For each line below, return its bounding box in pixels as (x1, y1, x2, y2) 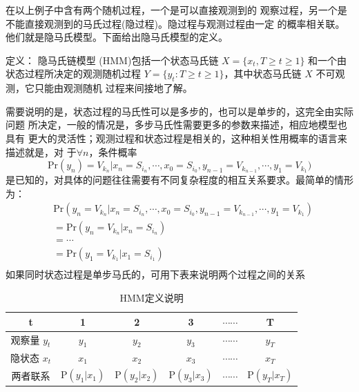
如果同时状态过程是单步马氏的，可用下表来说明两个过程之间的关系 (6, 267, 305, 282)
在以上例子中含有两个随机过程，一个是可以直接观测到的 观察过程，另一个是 (6, 3, 347, 17)
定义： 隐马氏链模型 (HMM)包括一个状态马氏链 (6, 52, 219, 67)
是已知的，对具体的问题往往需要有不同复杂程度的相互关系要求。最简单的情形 (6, 173, 353, 187)
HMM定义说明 (119, 291, 184, 305)
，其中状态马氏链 (224, 66, 302, 81)
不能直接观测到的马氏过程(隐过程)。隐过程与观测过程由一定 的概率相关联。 (6, 16, 345, 30)
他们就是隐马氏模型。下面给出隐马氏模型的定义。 (6, 30, 228, 44)
